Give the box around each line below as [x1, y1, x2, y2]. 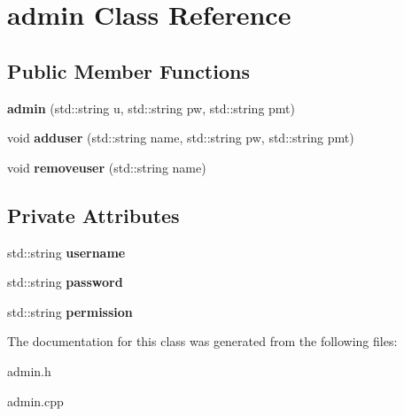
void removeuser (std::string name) [7, 158, 206, 176]
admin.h [7, 361, 51, 380]
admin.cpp [7, 391, 64, 410]
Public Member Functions [7, 57, 250, 84]
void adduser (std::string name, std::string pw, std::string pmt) [7, 128, 354, 147]
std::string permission [7, 302, 133, 320]
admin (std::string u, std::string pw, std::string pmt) [7, 98, 296, 117]
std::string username [7, 243, 126, 261]
